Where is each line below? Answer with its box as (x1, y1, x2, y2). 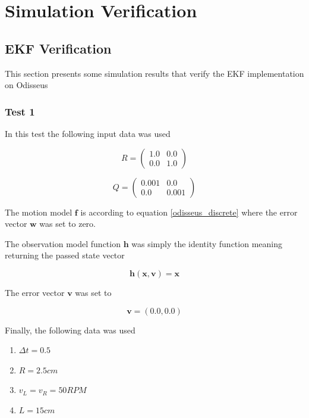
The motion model (5, 205, 72, 218)
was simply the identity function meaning (131, 237, 282, 249)
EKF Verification (5, 39, 112, 57)
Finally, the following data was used (5, 323, 135, 336)
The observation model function (5, 237, 121, 249)
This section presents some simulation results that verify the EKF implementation (5, 67, 304, 79)
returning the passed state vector (5, 249, 125, 261)
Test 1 (5, 104, 35, 118)
